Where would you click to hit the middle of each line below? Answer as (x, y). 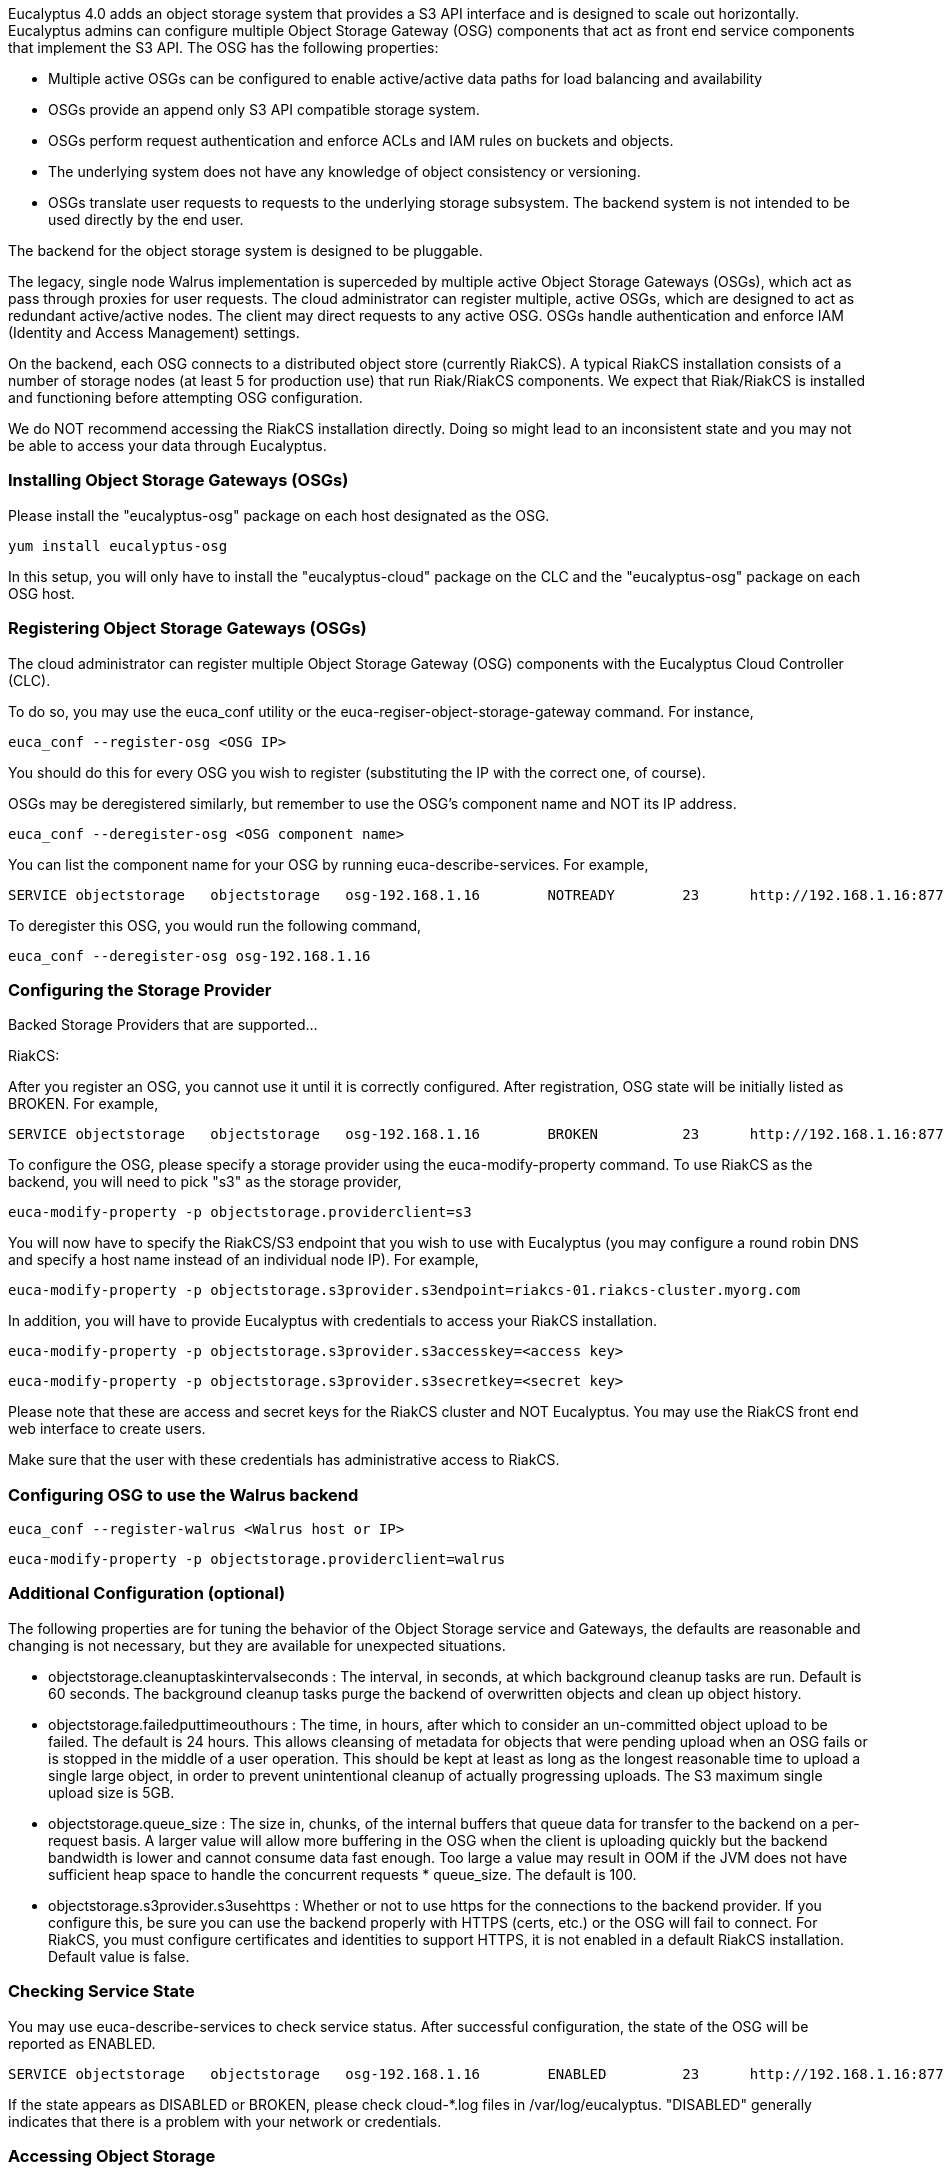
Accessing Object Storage (112, 2155)
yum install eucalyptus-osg (118, 545)
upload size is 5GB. (111, 1792)
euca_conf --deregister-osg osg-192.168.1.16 (189, 955)
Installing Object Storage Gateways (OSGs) (178, 480)
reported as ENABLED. (82, 2043)
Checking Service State (101, 1991)
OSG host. (41, 593)
